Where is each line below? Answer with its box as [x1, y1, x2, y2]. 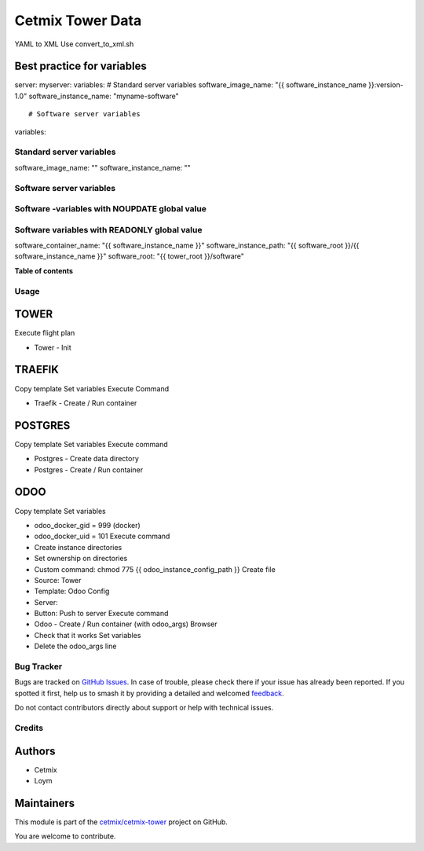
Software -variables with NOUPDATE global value [14, 204, 207, 215]
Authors [14, 744, 56, 757]
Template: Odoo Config [34, 586, 110, 596]
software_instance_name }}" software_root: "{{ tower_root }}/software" [14, 251, 245, 261]
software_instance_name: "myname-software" [28, 91, 180, 101]
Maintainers [14, 796, 75, 809]
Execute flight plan [14, 328, 75, 338]
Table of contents [14, 266, 74, 275]
